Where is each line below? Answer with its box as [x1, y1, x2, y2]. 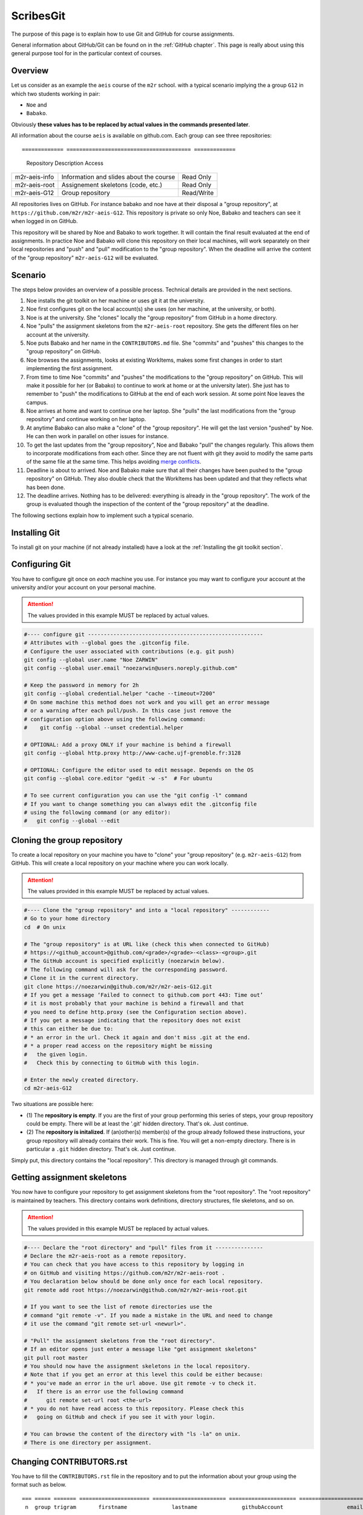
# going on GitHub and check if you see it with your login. [24, 1414, 216, 1420]
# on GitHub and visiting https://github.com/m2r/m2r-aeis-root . [24, 1270, 225, 1276]
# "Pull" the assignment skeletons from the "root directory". [24, 1337, 216, 1344]
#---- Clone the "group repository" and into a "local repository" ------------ [24, 907, 270, 913]
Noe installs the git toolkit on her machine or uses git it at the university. [26, 297, 205, 304]
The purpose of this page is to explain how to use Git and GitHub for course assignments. [11, 30, 235, 38]
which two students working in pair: [11, 90, 100, 97]
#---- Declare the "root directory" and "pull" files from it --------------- [24, 1244, 263, 1251]
